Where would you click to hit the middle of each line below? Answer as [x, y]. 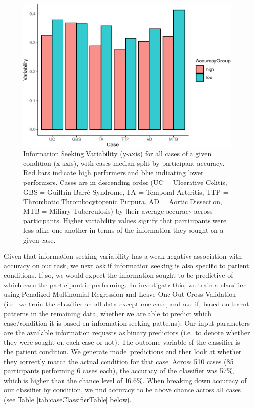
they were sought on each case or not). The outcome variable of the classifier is [122, 342]
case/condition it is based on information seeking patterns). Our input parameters [127, 323]
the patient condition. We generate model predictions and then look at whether [123, 352]
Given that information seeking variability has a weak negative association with [123, 256]
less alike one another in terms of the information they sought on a [124, 230]
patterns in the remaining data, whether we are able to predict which [108, 313]
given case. [40, 239]
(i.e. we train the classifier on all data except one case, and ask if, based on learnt [127, 304]
